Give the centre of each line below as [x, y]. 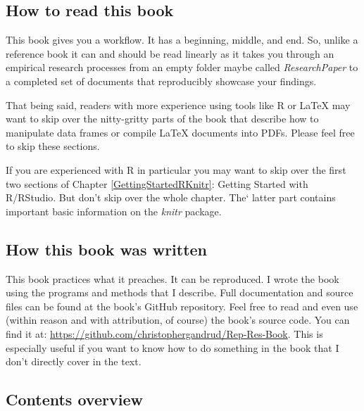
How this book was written [107, 249]
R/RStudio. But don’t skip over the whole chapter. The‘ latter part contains [171, 197]
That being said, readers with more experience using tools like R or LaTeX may [178, 105]
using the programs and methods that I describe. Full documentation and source [180, 292]
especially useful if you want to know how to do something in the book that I [172, 347]
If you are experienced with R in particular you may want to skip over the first [176, 169]
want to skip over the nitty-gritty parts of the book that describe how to [162, 119]
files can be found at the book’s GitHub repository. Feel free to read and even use [182, 306]
